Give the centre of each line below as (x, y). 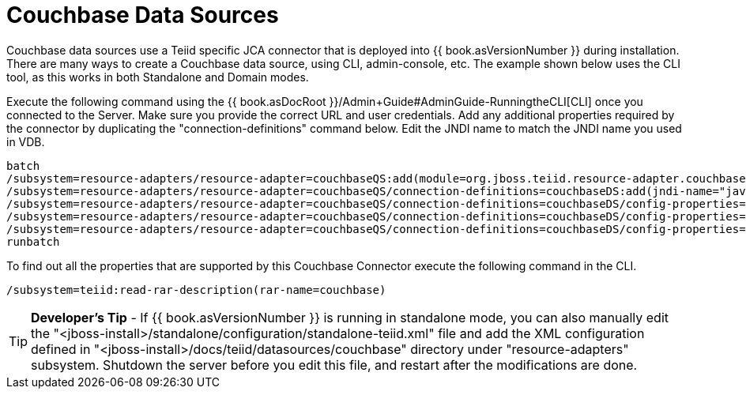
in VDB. (26, 141)
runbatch (33, 241)
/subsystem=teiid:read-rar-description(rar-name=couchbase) (196, 290)
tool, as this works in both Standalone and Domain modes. (158, 77)
